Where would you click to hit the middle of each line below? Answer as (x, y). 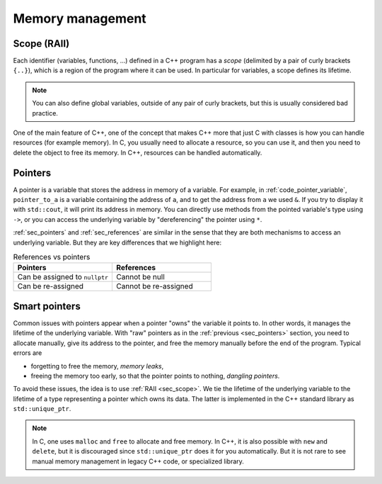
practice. (45, 113)
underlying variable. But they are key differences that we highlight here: (117, 242)
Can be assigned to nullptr (63, 277)
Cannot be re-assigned (155, 286)
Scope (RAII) (41, 44)
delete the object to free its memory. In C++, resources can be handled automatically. (138, 152)
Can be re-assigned (51, 286)
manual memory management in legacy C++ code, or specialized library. (138, 461)
